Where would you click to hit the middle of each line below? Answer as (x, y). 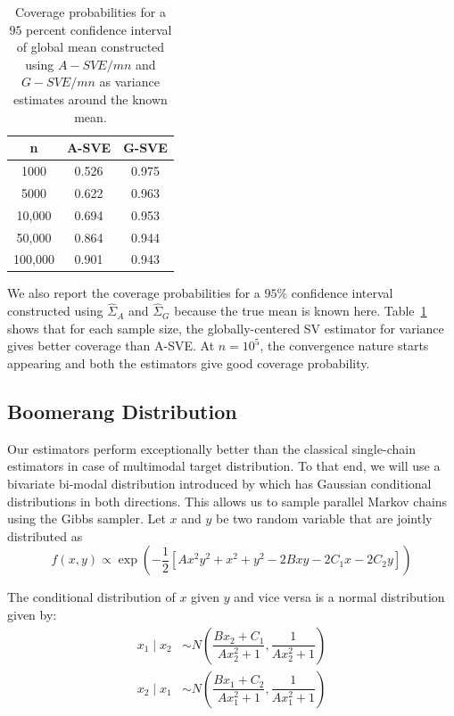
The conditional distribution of (91, 597)
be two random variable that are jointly (324, 518)
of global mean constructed (91, 47)
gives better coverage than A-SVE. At (111, 346)
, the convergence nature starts (344, 346)
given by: (32, 615)
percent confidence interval (99, 29)
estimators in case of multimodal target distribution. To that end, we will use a (224, 466)
